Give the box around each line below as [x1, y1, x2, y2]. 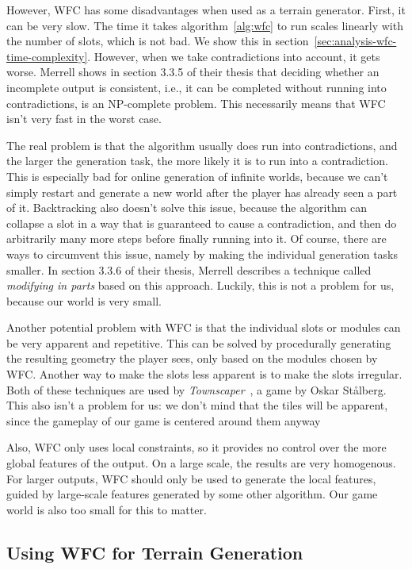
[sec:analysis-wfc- [314, 33, 397, 49]
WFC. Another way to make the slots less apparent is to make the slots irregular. [6, 366, 402, 383]
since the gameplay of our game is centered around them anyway [6, 412, 321, 429]
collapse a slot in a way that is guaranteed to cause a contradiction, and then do [6, 214, 397, 231]
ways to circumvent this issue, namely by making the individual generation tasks [6, 245, 399, 262]
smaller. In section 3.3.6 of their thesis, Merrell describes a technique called [6, 261, 372, 278]
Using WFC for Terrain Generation [6, 540, 303, 564]
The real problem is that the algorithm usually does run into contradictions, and [6, 136, 398, 153]
